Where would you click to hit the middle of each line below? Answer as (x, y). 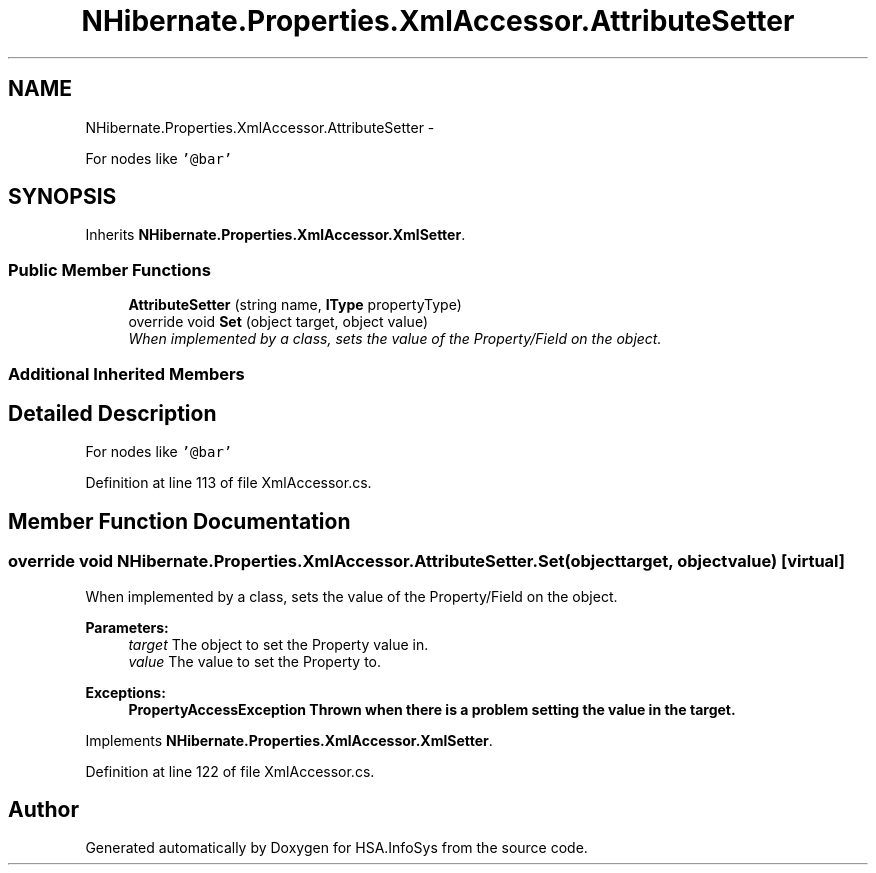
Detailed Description (112, 413)
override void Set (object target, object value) (278, 322)
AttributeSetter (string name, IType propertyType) (295, 305)
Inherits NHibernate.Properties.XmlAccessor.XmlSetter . (275, 235)
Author (43, 810)
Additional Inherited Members (126, 373)
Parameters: (127, 627)
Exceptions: (125, 692)
